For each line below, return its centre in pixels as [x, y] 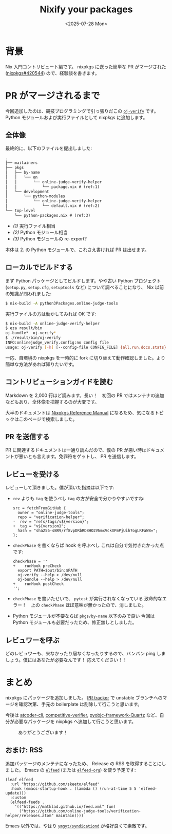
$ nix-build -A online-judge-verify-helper [53, 324]
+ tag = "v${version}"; [39, 526]
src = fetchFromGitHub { [39, 508]
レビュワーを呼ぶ [32, 640]
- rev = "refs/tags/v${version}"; [51, 522]
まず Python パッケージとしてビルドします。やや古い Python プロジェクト [83, 280]
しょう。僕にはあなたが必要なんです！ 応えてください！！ [66, 660]
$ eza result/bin [24, 328]
